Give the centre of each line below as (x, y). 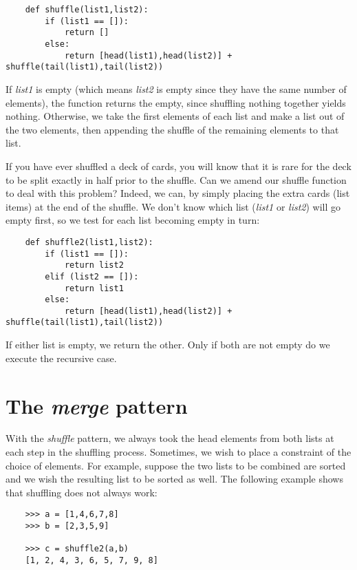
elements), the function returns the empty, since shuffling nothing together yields (176, 102)
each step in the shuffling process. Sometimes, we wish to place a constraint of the (178, 452)
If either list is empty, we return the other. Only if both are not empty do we (168, 345)
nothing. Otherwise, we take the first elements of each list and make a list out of (175, 116)
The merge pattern (97, 405)
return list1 (94, 288)
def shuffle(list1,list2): (87, 10)
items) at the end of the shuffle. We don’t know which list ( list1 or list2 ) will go (173, 206)
